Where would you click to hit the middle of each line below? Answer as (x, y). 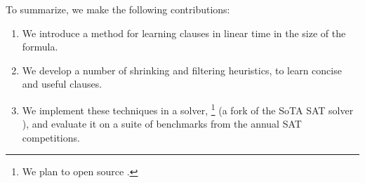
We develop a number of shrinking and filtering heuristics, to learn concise (182, 70)
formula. (40, 47)
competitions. (51, 137)
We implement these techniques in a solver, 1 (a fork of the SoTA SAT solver (188, 109)
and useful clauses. (62, 84)
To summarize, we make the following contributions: (118, 9)
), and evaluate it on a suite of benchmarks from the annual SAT (162, 124)
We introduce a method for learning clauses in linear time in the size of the (184, 33)
